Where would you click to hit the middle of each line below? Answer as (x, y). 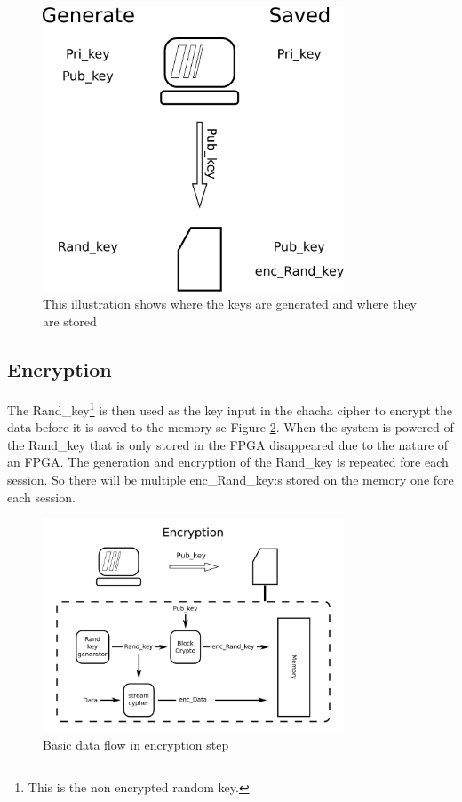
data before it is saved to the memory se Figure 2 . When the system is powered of (231, 427)
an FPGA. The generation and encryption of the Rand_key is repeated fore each (228, 462)
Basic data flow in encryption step (136, 744)
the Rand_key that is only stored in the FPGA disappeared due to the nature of (228, 444)
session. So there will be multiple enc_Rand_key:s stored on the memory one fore (231, 479)
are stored (70, 321)
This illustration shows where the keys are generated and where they (230, 304)
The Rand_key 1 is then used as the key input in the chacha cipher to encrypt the (230, 408)
